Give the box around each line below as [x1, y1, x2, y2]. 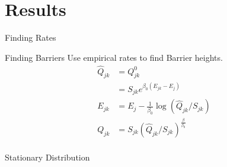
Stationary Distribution [5, 150, 90, 163]
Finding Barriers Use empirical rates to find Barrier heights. [5, 51, 223, 63]
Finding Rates [5, 31, 56, 44]
